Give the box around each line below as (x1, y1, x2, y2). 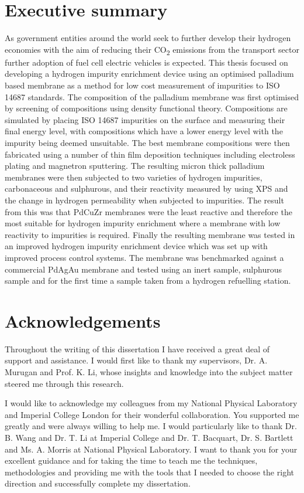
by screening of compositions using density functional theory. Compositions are (5, 102, 288, 114)
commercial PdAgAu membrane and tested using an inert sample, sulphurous (5, 263, 282, 275)
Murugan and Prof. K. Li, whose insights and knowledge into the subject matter (5, 366, 293, 378)
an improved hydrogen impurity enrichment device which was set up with (5, 240, 268, 252)
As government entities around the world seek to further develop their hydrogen (5, 32, 291, 44)
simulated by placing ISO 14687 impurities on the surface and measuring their (5, 113, 285, 125)
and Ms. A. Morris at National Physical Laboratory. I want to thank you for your (5, 443, 298, 455)
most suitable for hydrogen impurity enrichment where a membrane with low (5, 217, 281, 229)
